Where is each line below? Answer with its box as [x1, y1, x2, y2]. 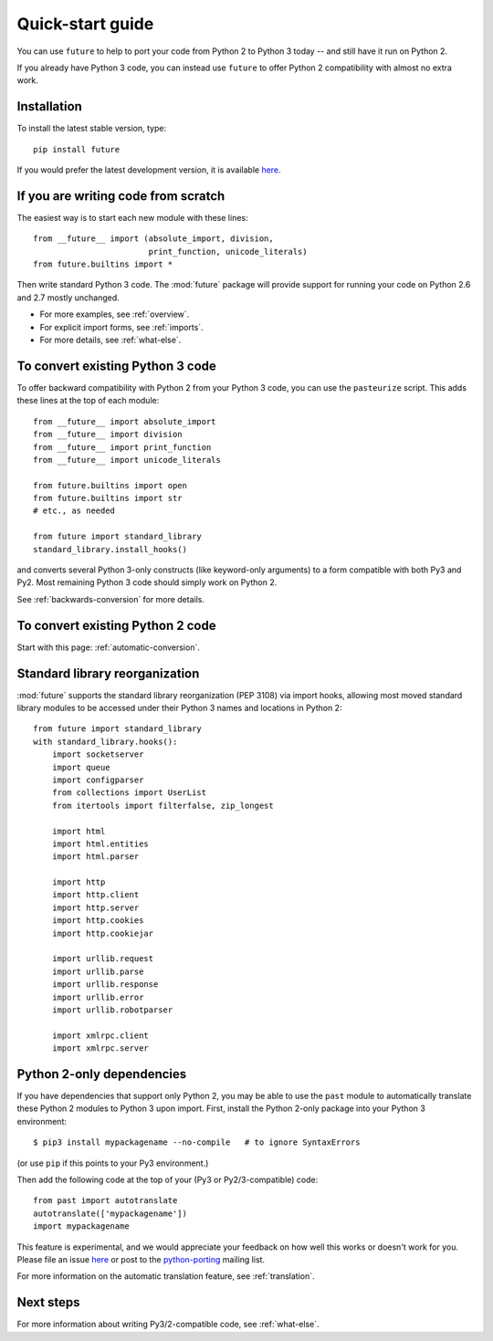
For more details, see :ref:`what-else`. [39, 334, 182, 346]
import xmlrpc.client [51, 1030, 150, 1041]
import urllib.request [51, 954, 154, 964]
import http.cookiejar [51, 927, 154, 938]
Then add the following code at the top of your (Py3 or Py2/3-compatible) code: [16, 1174, 319, 1186]
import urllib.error [51, 991, 144, 1002]
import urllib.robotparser [51, 1005, 173, 1015]
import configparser [51, 774, 144, 785]
